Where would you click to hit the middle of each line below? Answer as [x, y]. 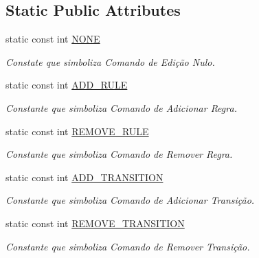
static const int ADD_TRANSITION [85, 177]
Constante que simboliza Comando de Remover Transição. [128, 246]
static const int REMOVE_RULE [77, 131]
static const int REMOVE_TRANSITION [95, 223]
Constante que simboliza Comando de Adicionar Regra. [121, 107]
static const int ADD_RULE [67, 85]
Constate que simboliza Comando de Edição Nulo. [110, 61]
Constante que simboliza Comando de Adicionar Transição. [130, 200]
